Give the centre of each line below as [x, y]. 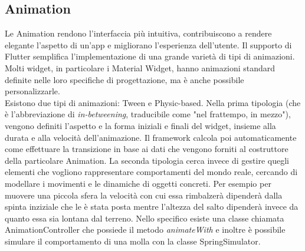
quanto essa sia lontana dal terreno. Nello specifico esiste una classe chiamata [145, 218]
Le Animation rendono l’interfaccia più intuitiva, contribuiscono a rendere [138, 33]
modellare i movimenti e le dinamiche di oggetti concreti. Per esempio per [138, 183]
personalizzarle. [32, 91]
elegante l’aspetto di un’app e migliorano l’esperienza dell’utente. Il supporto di [148, 44]
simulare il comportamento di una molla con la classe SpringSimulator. [133, 241]
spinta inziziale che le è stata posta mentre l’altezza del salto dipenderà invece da [152, 207]
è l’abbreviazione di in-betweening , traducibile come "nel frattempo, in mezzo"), [148, 114]
